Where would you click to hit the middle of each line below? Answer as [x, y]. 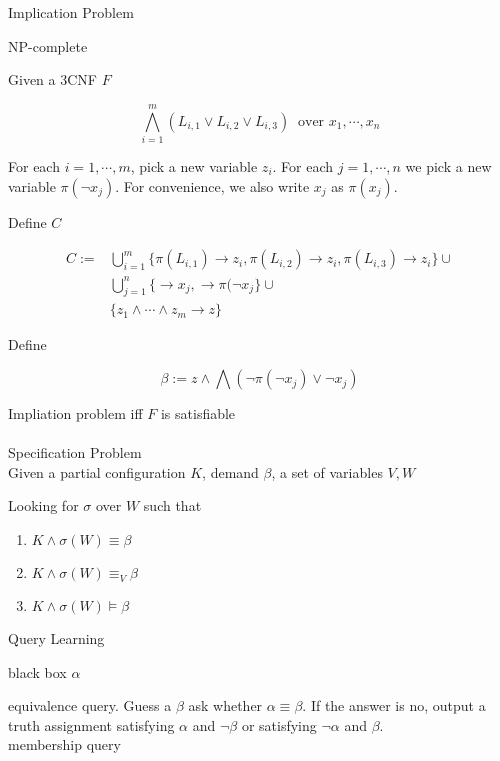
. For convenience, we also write [212, 185]
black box [37, 671]
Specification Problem [75, 452]
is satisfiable [198, 413]
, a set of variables [327, 471]
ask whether [225, 705]
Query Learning [56, 638]
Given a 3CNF [52, 79]
